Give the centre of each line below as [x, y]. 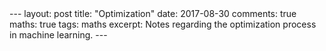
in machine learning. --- [58, 35]
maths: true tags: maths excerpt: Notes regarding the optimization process [163, 24]
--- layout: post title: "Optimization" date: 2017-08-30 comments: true [153, 13]
